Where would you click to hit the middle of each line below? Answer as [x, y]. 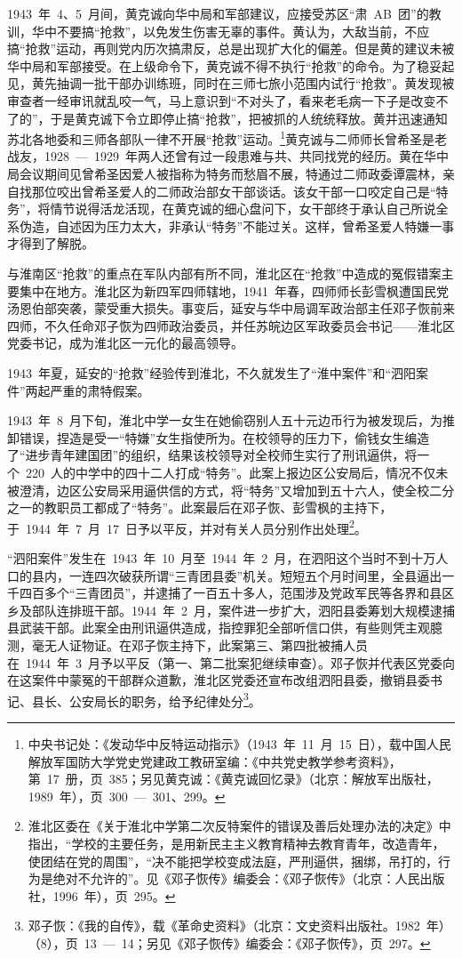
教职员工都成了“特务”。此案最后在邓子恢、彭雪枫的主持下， [218, 507]
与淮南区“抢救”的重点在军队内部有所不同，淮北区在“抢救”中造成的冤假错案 [224, 273]
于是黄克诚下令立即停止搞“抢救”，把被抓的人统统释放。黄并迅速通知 [249, 118]
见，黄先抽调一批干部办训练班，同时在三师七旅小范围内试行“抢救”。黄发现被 [231, 83]
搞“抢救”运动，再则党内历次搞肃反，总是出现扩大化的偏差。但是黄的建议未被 [231, 48]
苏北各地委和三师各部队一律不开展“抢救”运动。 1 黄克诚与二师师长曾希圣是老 [227, 137]
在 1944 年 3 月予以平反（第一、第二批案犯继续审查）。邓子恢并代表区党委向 [231, 662]
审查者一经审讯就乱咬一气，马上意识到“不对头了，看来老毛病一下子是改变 [222, 100]
